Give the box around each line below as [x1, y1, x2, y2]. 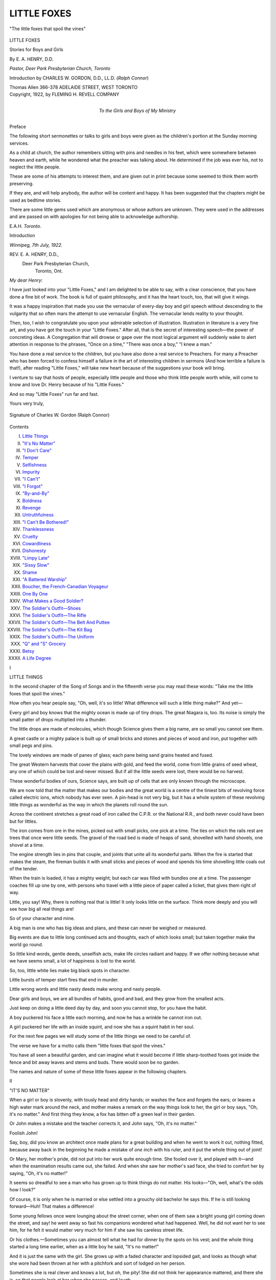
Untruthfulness [22, 512, 54, 518]
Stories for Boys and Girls [9, 47, 63, 53]
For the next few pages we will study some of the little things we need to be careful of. [9, 1033, 192, 1039]
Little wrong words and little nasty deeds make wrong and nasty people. [9, 986, 162, 992]
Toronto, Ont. [35, 268, 63, 274]
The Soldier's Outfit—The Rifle [22, 612, 87, 618]
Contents [9, 423, 29, 430]
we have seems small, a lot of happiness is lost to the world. [9, 958, 136, 964]
